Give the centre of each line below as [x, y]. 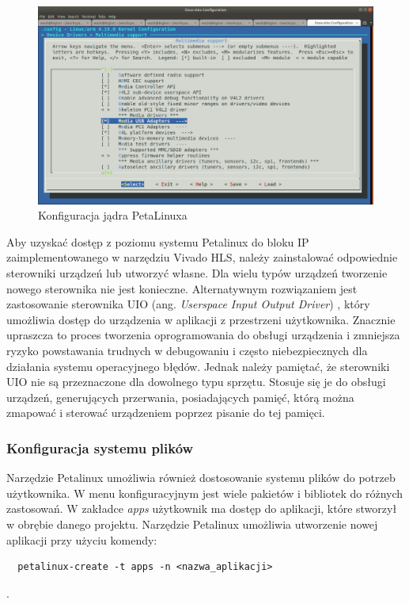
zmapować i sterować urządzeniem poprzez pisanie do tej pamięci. [166, 413]
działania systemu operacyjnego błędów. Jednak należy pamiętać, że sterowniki [198, 366]
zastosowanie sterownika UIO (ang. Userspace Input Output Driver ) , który [188, 304]
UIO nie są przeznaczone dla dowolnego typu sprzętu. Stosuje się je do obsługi [196, 382]
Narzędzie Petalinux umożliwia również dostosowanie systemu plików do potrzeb [201, 478]
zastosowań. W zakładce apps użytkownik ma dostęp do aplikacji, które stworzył [202, 508]
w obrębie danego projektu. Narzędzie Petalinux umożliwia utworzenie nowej [192, 524]
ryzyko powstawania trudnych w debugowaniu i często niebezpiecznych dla [187, 351]
